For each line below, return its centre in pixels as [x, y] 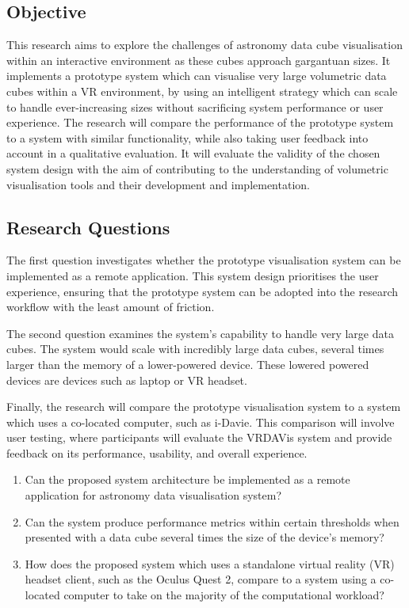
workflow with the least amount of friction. [111, 307]
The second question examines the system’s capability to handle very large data [200, 333]
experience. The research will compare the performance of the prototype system [200, 122]
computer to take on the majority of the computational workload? [224, 595]
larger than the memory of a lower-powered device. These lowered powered [188, 364]
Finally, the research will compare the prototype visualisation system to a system [204, 407]
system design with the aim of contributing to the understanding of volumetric [197, 168]
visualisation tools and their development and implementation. [158, 184]
